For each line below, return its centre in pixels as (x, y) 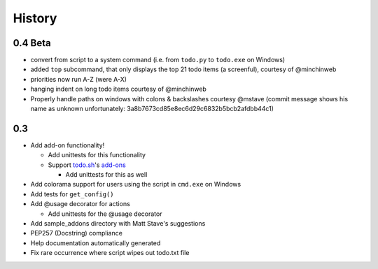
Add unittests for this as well (106, 175)
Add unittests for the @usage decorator (105, 214)
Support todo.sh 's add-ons (87, 165)
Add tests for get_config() (72, 194)
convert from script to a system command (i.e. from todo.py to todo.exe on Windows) (158, 60)
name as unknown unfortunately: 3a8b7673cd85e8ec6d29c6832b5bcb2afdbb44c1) (152, 109)
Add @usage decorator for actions (80, 204)
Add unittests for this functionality (97, 155)
